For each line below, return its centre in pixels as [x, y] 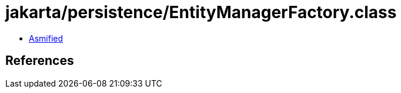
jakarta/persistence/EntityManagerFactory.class [201, 12]
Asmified [46, 38]
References [40, 61]
